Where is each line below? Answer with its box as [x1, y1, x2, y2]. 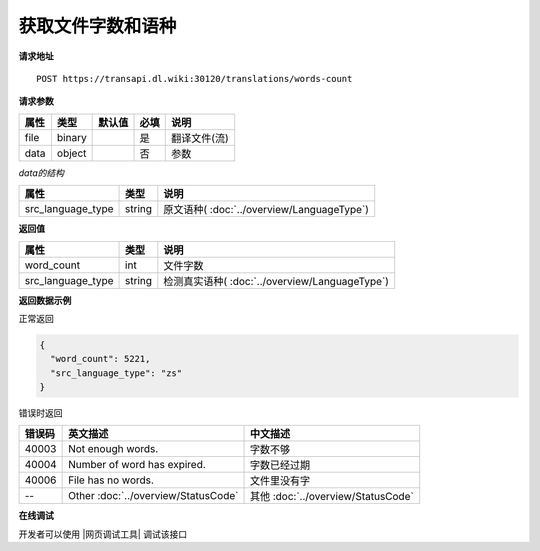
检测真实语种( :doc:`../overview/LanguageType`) [163, 274, 390, 288]
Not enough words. [68, 442, 159, 456]
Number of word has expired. [68, 458, 207, 472]
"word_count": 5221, [50, 353, 151, 365]
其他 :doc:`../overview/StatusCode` [249, 490, 414, 504]
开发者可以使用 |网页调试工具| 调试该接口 [18, 528, 188, 540]
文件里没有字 [249, 474, 310, 488]
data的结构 [18, 166, 65, 179]
